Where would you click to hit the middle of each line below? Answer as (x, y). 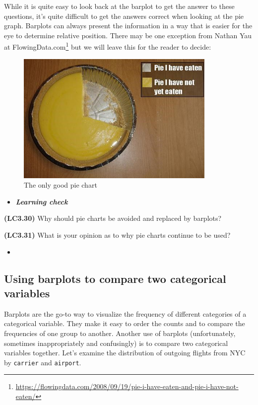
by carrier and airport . (43, 362)
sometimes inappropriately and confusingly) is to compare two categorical (116, 343)
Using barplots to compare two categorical (115, 278)
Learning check (42, 201)
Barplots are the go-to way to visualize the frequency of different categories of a (125, 313)
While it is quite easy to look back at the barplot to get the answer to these (119, 6)
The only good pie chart (61, 185)
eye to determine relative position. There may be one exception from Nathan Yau (128, 35)
